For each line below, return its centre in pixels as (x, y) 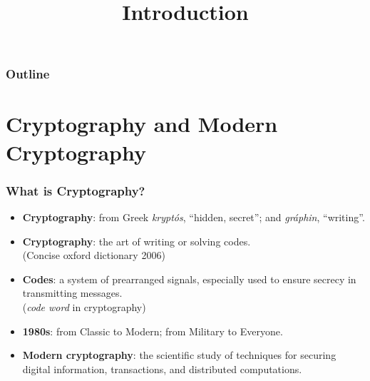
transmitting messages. (72, 293)
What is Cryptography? (76, 190)
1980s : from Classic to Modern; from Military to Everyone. (153, 331)
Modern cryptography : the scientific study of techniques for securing (179, 355)
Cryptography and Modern (142, 124)
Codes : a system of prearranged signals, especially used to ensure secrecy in (189, 279)
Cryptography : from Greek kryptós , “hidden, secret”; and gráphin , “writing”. (194, 217)
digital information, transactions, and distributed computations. (162, 369)
